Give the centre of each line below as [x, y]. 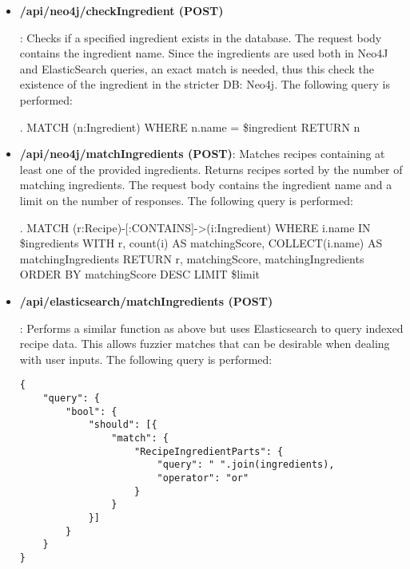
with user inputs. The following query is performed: [146, 359]
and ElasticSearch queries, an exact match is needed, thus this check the [197, 68]
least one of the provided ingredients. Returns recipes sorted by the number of [211, 169]
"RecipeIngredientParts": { [209, 451]
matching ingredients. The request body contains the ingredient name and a [206, 185]
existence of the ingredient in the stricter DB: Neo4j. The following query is [205, 84]
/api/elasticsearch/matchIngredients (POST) [146, 300]
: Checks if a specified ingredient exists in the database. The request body [201, 37]
